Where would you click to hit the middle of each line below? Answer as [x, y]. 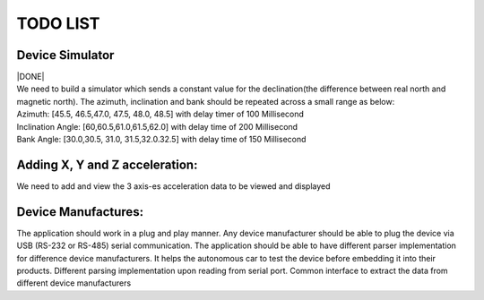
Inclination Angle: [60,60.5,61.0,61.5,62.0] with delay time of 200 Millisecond [157, 126]
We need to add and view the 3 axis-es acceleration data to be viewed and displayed [173, 186]
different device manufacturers [74, 283]
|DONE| [30, 77]
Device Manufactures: [80, 212]
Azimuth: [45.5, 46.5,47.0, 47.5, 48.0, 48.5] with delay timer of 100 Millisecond [160, 114]
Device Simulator [65, 55]
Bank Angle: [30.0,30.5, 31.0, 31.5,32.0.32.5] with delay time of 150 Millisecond [161, 140]
